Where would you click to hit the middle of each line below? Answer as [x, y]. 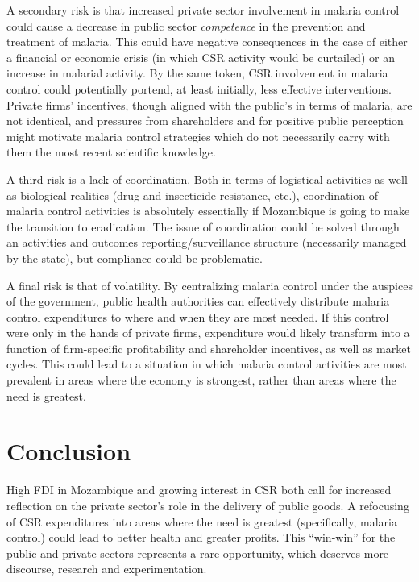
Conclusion [69, 451]
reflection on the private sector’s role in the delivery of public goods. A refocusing [208, 505]
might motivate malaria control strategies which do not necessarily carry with [198, 136]
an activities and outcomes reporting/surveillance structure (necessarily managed [207, 242]
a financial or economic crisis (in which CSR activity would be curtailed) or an [201, 57]
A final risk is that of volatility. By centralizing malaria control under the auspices [209, 285]
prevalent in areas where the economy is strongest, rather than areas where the [201, 380]
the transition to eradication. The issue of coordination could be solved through [203, 226]
